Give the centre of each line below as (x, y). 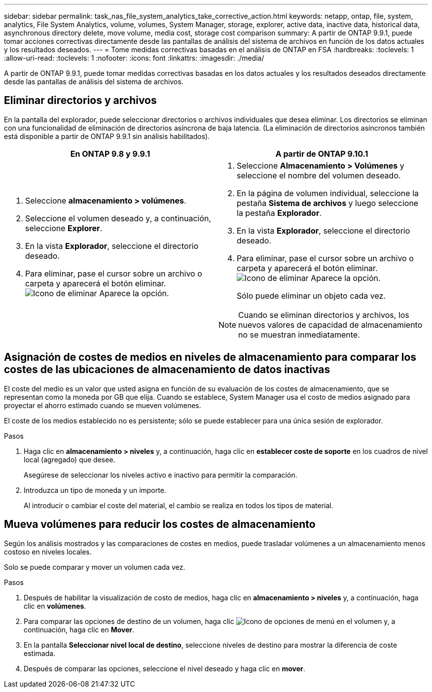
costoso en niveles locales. (48, 552)
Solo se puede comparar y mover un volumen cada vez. (95, 567)
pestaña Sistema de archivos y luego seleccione (328, 203)
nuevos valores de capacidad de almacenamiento (330, 325)
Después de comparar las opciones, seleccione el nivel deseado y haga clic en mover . (164, 668)
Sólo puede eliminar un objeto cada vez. (311, 295)
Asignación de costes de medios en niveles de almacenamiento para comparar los (210, 357)
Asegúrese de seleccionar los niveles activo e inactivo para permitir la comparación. (161, 475)
